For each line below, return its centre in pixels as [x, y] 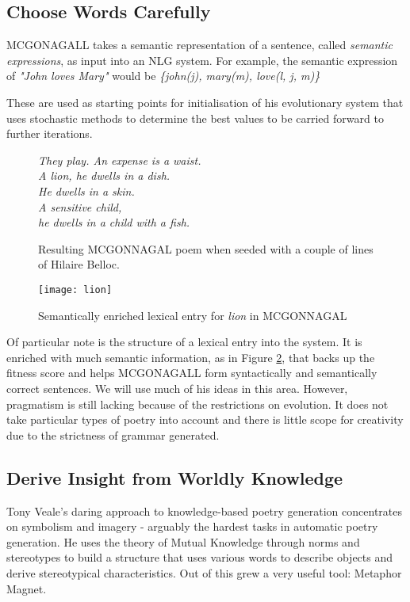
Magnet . [27, 588]
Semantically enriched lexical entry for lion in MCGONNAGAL [193, 315]
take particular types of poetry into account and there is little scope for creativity [205, 419]
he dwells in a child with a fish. [114, 222]
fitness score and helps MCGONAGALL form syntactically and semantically [192, 373]
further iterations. [50, 133]
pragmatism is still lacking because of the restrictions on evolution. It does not [197, 404]
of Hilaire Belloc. [79, 264]
